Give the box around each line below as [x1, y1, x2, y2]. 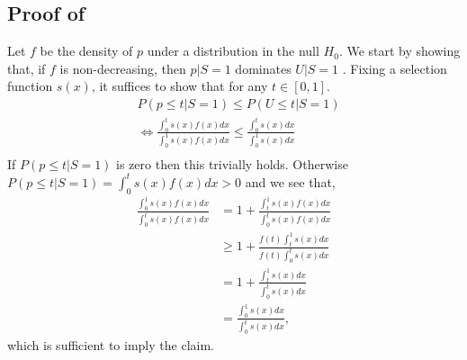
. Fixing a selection [342, 58, 447, 77]
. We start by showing [338, 41, 461, 60]
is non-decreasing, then [59, 58, 186, 77]
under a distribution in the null [147, 41, 319, 60]
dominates [235, 58, 292, 77]
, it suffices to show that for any [91, 76, 268, 95]
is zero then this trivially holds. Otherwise [116, 154, 348, 173]
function [7, 76, 53, 95]
